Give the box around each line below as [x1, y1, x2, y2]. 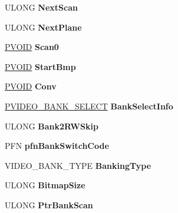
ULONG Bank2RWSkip [5, 119, 98, 132]
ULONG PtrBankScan [5, 198, 93, 211]
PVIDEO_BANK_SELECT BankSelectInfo [5, 99, 173, 112]
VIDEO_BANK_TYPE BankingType [5, 159, 151, 171]
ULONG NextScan [5, 1, 78, 13]
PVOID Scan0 [5, 41, 59, 53]
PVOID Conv [5, 80, 57, 92]
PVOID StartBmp [5, 60, 76, 72]
